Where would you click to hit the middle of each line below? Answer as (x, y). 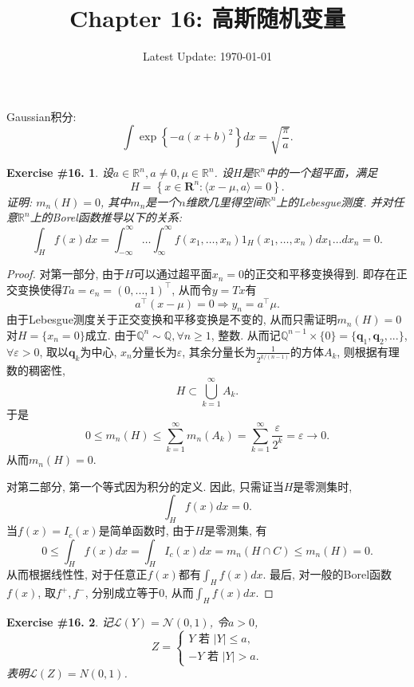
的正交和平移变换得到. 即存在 (320, 274)
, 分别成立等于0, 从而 (139, 593)
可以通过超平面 (173, 274)
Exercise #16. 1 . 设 (60, 173)
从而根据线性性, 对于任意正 (77, 574)
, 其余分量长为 (219, 351)
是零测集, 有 (235, 530)
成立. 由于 (111, 334)
